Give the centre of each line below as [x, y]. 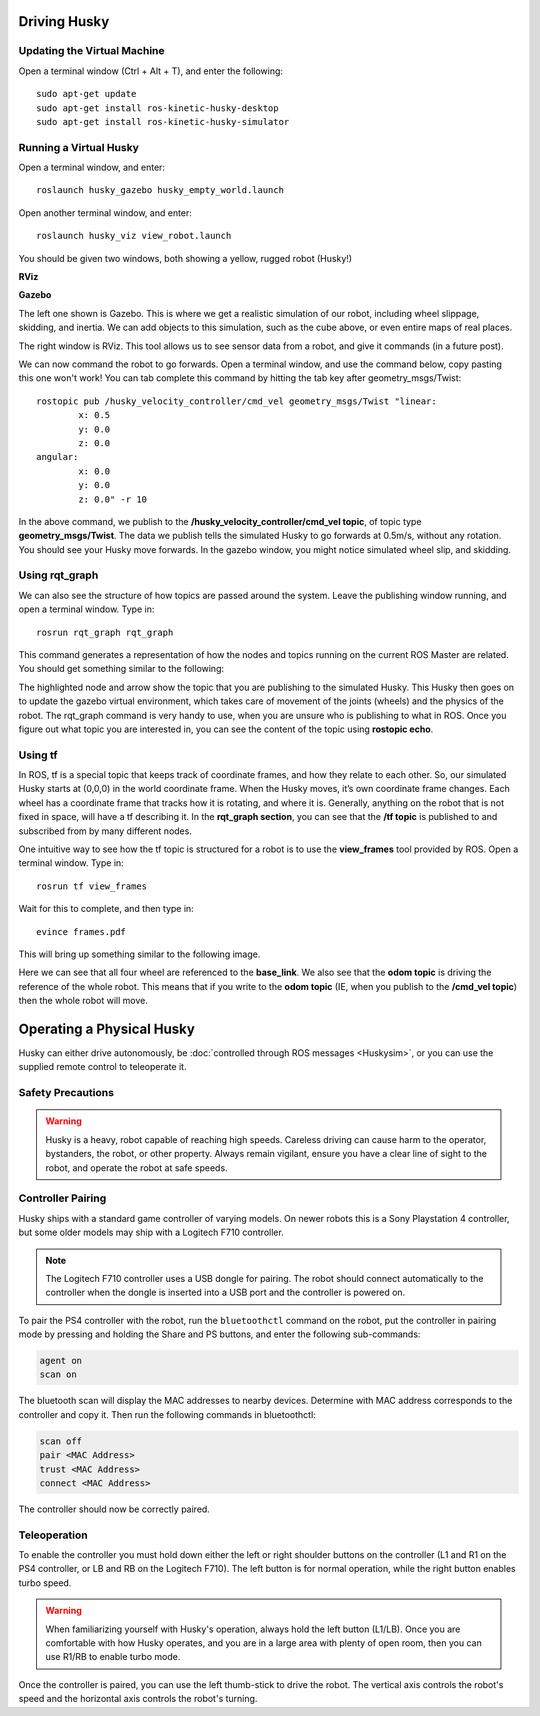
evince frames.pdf [81, 931]
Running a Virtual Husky [79, 147]
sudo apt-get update [86, 94]
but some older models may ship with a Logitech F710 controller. [151, 1232]
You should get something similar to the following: [121, 669]
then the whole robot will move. [83, 1001]
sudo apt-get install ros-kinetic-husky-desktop [157, 108]
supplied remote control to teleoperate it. [102, 1067]
